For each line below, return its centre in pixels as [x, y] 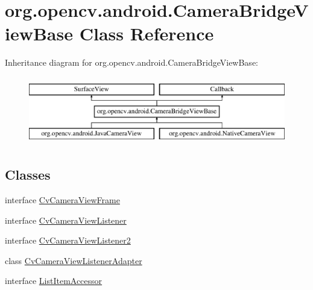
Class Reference [147, 33]
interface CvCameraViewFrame [62, 200]
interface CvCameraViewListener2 [68, 240]
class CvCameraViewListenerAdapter [74, 260]
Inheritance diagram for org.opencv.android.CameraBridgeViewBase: [131, 62]
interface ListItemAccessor [54, 281]
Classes [28, 175]
